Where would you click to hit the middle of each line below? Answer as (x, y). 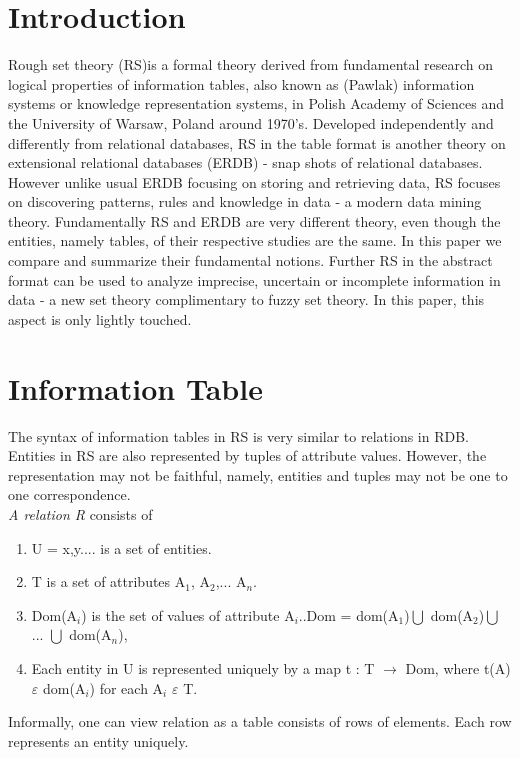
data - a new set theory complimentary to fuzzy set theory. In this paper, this (246, 299)
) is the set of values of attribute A (188, 614)
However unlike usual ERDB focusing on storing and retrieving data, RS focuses (254, 181)
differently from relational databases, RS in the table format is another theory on (257, 142)
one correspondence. (69, 494)
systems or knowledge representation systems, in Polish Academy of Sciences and (256, 103)
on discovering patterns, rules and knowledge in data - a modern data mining (245, 201)
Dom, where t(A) (458, 667)
